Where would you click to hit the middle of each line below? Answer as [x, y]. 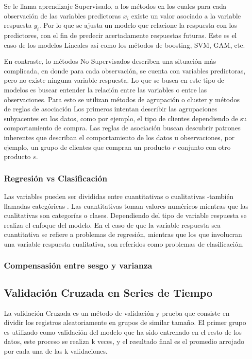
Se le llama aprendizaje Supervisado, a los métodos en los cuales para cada [115, 6]
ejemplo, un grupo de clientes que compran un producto [87, 147]
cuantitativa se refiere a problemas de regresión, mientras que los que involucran [123, 234]
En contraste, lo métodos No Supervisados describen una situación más [110, 61]
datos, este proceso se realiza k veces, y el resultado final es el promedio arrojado [124, 341]
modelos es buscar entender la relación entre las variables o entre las [105, 89]
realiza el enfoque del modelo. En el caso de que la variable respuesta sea [112, 224]
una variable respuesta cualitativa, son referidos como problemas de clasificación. [124, 243]
